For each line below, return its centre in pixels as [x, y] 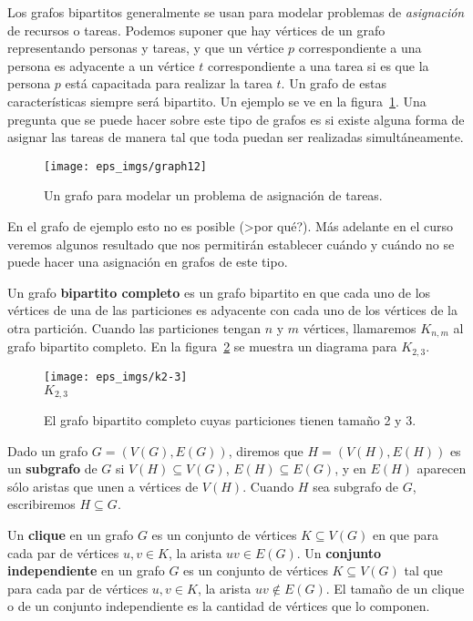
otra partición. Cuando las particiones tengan [134, 327]
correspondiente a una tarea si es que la [318, 65]
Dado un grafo [48, 450]
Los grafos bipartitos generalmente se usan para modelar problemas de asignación [236, 12]
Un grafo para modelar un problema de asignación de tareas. [213, 195]
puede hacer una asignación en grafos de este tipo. [148, 262]
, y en [350, 468]
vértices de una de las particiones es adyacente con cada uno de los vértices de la [232, 310]
